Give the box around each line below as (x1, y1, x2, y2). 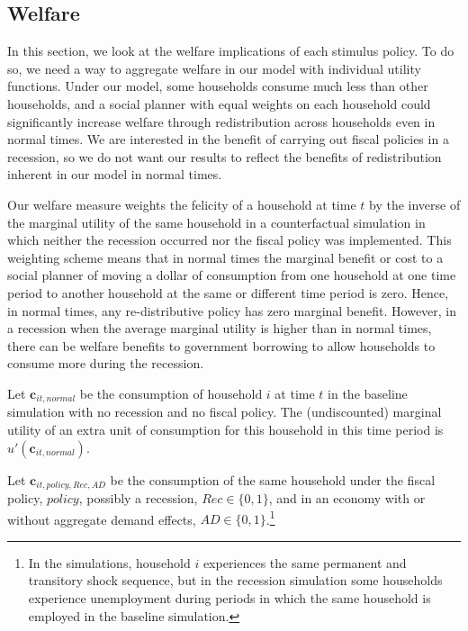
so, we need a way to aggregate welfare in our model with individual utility (7, 59, 421, 77)
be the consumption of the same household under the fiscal (110, 470, 436, 489)
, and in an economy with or (268, 488, 426, 507)
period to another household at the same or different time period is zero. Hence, (7, 283, 449, 302)
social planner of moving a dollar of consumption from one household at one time (7, 266, 456, 284)
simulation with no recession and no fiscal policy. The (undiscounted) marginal (7, 402, 442, 421)
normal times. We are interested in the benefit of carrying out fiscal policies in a (7, 130, 449, 149)
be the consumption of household (79, 383, 263, 402)
